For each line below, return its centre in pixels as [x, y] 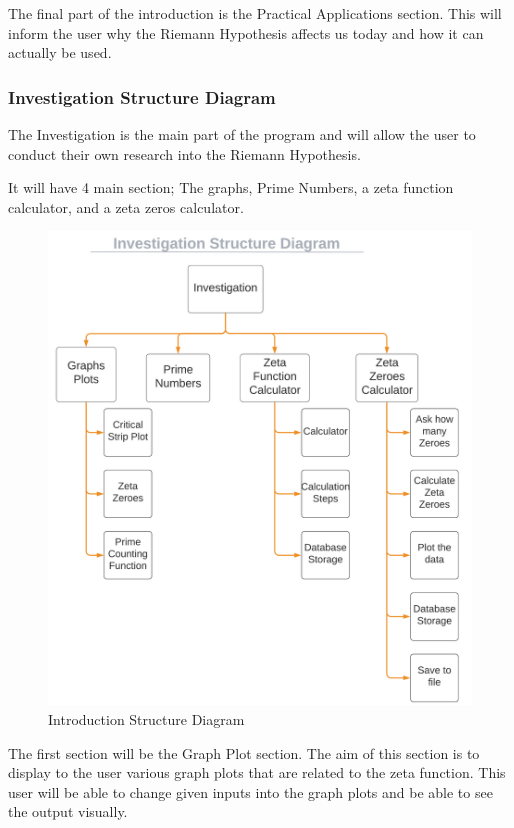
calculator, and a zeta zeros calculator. [126, 206]
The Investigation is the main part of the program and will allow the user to [242, 134]
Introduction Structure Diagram [146, 718]
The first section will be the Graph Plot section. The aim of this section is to [244, 752]
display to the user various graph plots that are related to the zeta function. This [257, 772]
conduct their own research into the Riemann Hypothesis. [184, 153]
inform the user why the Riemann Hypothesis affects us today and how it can [246, 32]
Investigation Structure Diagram [142, 96]
